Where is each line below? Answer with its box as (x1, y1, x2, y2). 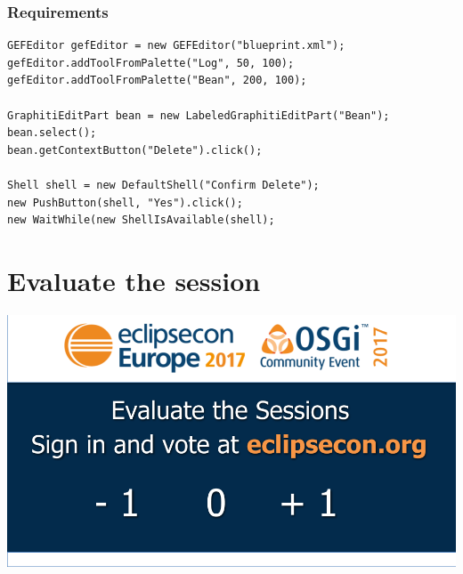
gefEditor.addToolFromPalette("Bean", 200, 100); (7, 74, 307, 87)
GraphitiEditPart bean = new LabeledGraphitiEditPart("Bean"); (7, 109, 390, 122)
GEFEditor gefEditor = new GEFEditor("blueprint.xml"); (7, 39, 345, 53)
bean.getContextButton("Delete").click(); (7, 143, 263, 157)
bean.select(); (7, 126, 97, 140)
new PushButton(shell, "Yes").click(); (7, 196, 243, 209)
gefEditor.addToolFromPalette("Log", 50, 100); (7, 56, 295, 69)
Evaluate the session (7, 262, 261, 298)
